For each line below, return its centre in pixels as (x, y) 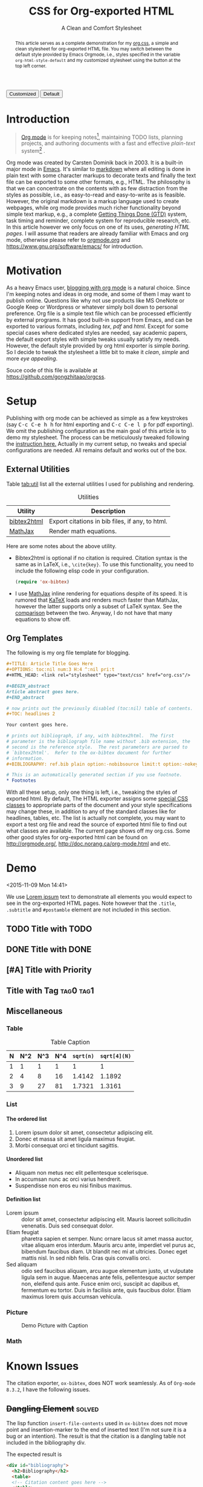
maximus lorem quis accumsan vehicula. (72, 1297)
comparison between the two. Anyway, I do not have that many (94, 613)
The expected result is (34, 1454)
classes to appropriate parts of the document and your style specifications (99, 805)
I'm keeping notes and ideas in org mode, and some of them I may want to (99, 294)
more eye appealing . (32, 358)
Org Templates (35, 638)
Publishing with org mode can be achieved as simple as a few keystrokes (97, 418)
